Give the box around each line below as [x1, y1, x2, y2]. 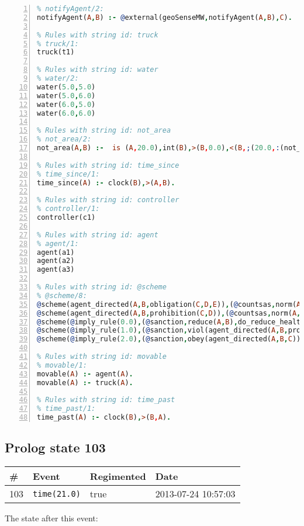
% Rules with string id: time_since [37, 161, 179, 169]
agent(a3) [37, 265, 75, 274]
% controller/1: [37, 205, 100, 213]
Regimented [89, 469, 146, 483]
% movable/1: [37, 361, 87, 369]
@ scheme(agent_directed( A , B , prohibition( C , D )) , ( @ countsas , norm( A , [37, 309, 301, 317]
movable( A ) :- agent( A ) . [37, 369, 133, 378]
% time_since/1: [37, 169, 100, 178]
